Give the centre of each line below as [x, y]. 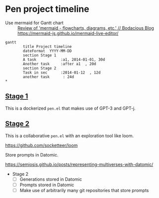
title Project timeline [47, 46]
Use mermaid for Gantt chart [34, 23]
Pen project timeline [47, 9]
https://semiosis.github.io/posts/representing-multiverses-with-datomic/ [79, 164]
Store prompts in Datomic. [32, 155]
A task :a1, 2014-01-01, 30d [64, 59]
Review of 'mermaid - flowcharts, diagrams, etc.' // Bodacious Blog [86, 28]
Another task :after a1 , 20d [60, 64]
